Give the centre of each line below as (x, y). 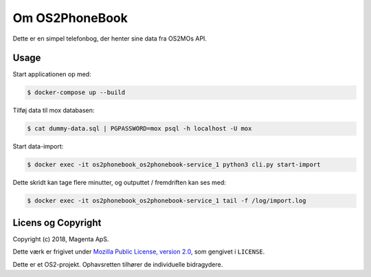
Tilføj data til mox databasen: (54, 111)
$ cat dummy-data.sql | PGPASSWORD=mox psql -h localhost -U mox (139, 129)
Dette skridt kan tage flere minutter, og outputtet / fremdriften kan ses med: (120, 183)
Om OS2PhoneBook (70, 18)
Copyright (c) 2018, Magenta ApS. (61, 239)
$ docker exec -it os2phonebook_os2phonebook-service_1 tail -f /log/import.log (167, 201)
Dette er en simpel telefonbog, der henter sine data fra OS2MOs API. (110, 38)
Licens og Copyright (57, 222)
